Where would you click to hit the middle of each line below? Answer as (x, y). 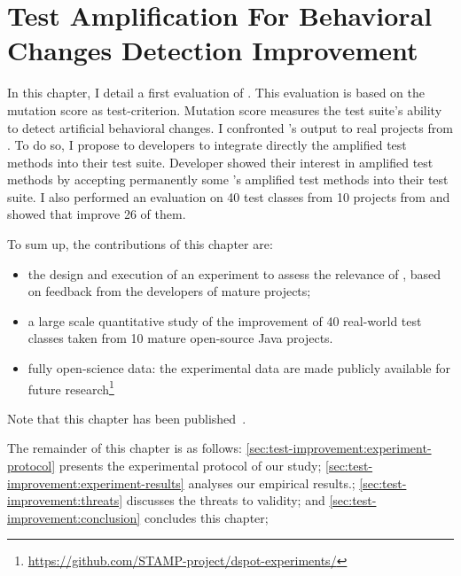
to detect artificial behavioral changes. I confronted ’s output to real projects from (230, 127)
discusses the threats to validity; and (226, 500)
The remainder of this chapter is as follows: (125, 448)
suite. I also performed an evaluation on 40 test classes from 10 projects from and (229, 196)
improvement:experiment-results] (96, 483)
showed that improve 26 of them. (97, 214)
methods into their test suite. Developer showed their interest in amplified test (220, 162)
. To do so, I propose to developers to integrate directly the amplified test (207, 145)
